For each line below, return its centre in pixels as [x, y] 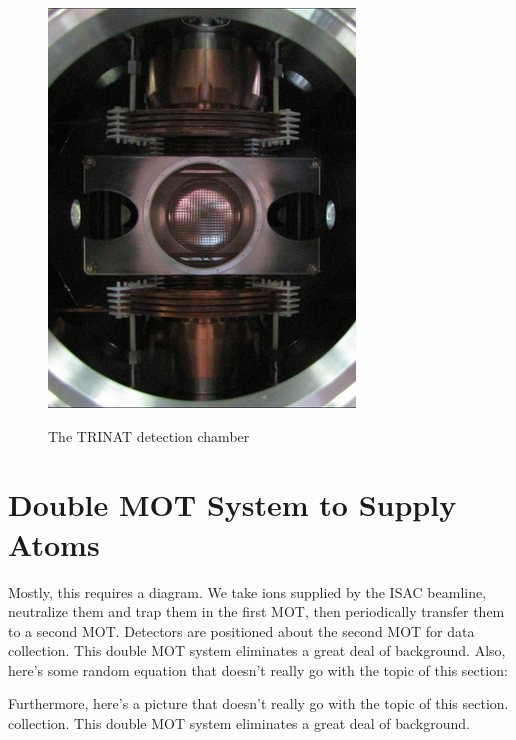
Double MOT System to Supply [232, 504]
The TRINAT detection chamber [149, 435]
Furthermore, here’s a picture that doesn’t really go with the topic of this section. [258, 703]
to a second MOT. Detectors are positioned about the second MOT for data [241, 630]
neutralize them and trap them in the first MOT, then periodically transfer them [256, 611]
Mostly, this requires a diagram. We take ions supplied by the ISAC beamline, [247, 591]
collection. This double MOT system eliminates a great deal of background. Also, [257, 650]
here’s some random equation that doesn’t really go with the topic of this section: [258, 669]
